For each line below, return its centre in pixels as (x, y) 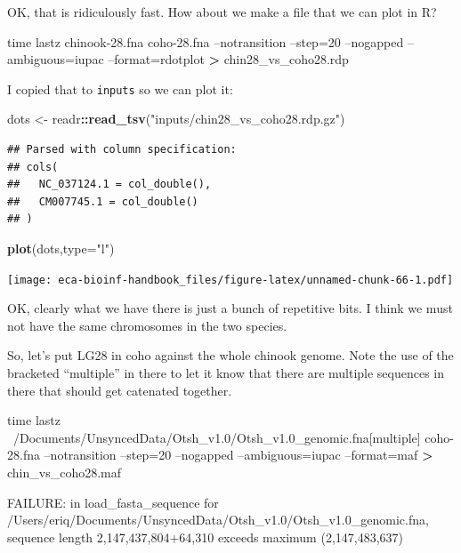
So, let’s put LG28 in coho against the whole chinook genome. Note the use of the (230, 355)
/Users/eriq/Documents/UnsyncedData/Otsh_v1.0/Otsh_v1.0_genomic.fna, (218, 520)
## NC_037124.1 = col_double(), (109, 184)
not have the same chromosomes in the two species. (147, 325)
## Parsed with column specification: (122, 150)
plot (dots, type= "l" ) (61, 248)
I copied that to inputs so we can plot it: (120, 88)
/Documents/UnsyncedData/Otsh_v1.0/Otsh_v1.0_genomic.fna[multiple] (217, 437)
